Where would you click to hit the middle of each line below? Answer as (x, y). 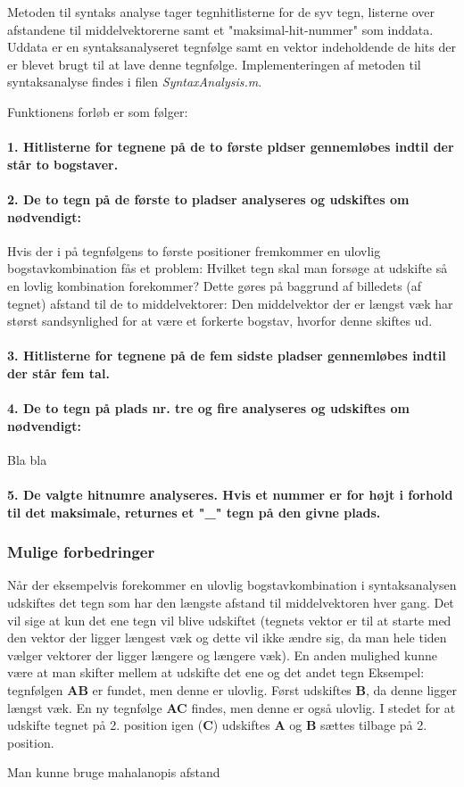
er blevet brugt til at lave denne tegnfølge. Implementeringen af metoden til (214, 64)
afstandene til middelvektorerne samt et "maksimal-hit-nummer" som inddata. (220, 29)
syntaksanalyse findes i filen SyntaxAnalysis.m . (135, 82)
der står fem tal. (58, 373)
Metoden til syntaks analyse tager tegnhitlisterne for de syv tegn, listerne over (221, 12)
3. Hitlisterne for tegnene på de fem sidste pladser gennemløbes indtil (227, 356)
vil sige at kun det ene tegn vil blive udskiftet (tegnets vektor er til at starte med (229, 620)
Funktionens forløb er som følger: (98, 111)
